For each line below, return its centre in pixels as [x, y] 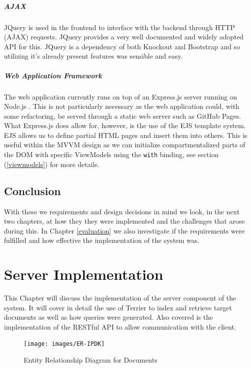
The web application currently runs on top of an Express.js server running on [121, 96]
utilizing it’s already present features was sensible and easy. [94, 56]
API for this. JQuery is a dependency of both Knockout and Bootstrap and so [122, 46]
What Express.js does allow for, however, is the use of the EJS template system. [125, 125]
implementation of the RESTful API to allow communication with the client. [120, 326]
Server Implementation [84, 274]
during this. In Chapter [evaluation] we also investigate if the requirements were [124, 230]
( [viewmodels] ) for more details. [52, 164]
